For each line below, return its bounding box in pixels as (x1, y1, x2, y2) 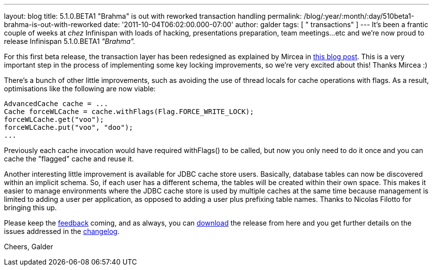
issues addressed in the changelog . (4, 227, 120, 235)
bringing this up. (4, 203, 57, 212)
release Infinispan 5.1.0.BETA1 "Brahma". (4, 37, 135, 45)
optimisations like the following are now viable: (4, 84, 156, 93)
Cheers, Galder (4, 242, 53, 251)
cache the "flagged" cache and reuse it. (4, 154, 134, 163)
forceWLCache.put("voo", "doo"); (4, 123, 133, 131)
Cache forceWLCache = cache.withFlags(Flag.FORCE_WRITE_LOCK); (4, 108, 254, 116)
